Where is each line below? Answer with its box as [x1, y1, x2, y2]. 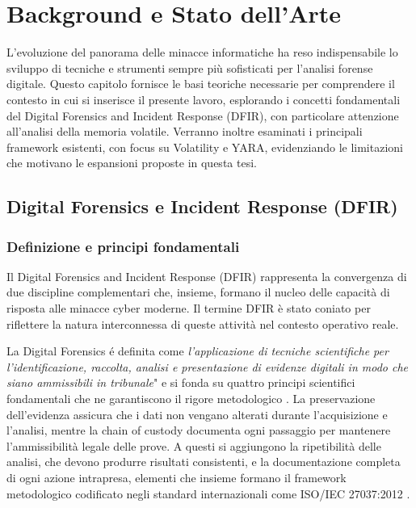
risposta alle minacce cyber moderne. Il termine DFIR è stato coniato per [6, 300, 371, 317]
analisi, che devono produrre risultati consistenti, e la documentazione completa [6, 453, 401, 470]
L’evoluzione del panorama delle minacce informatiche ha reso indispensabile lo [6, 44, 398, 61]
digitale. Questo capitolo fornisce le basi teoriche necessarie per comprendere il [6, 75, 395, 92]
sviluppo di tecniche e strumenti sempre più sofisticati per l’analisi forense [6, 59, 373, 76]
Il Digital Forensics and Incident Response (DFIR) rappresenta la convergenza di [6, 267, 407, 284]
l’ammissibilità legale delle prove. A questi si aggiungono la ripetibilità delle [6, 437, 381, 454]
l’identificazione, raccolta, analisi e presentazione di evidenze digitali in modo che [6, 358, 409, 375]
